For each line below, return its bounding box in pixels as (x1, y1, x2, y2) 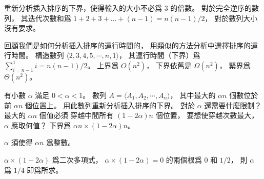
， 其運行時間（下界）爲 (118, 50, 200, 61)
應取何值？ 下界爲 (11, 120, 71, 130)
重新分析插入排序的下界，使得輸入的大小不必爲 (4, 3, 162, 13)
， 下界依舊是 (146, 59, 192, 70)
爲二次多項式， (52, 154, 103, 165)
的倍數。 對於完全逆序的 (170, 3, 252, 13)
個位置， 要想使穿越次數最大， (155, 110, 259, 121)
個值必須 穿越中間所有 (39, 110, 114, 121)
